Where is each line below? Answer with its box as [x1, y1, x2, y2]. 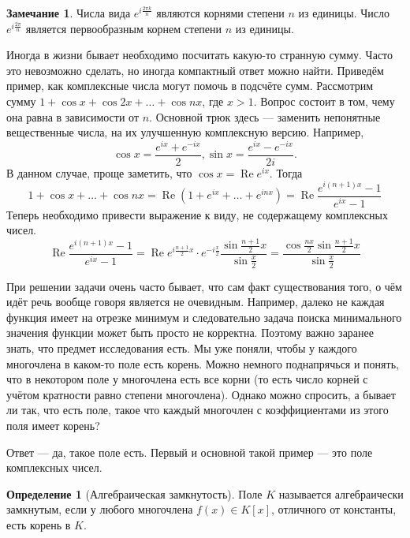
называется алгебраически [278, 485, 404, 502]
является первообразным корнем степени [25, 20, 222, 36]
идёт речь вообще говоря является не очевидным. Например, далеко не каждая [6, 293, 385, 310]
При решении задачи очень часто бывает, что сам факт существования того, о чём [6, 278, 402, 294]
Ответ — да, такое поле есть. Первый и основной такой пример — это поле [6, 443, 373, 460]
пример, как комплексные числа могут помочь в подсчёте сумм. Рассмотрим [6, 77, 374, 94]
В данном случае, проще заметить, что [6, 164, 192, 181]
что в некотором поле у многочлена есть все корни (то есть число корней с [6, 371, 368, 387]
